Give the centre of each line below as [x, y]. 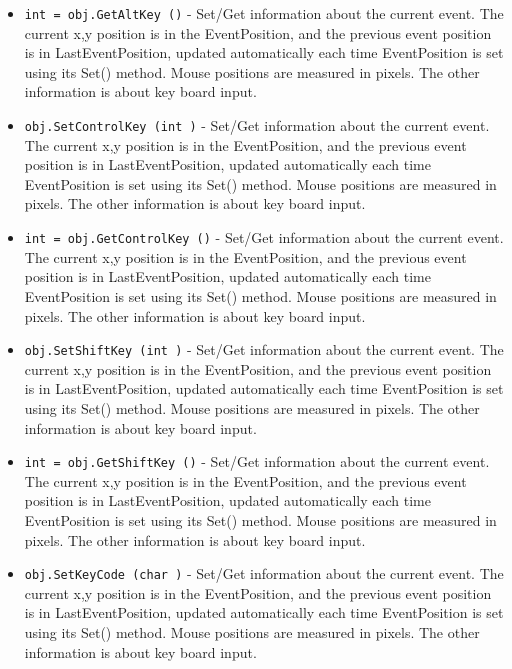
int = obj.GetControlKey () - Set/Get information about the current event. [264, 237]
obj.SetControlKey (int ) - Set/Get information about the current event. [257, 125]
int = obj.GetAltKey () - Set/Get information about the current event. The [264, 13]
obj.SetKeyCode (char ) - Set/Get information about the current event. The [264, 573]
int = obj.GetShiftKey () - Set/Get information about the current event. [257, 461]
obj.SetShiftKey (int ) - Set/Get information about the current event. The [264, 349]
